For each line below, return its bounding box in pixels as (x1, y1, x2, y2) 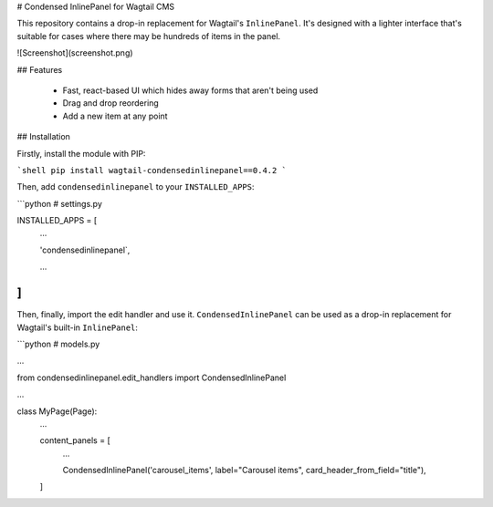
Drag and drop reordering (62, 98, 159, 109)
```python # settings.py (16, 198, 102, 209)
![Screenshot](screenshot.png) (16, 47, 133, 58)
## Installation (16, 131, 70, 142)
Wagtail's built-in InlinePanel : (16, 322, 139, 333)
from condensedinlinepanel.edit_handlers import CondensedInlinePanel (16, 372, 287, 383)
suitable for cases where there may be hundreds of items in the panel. (16, 30, 281, 41)
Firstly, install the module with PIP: (16, 148, 146, 159)
